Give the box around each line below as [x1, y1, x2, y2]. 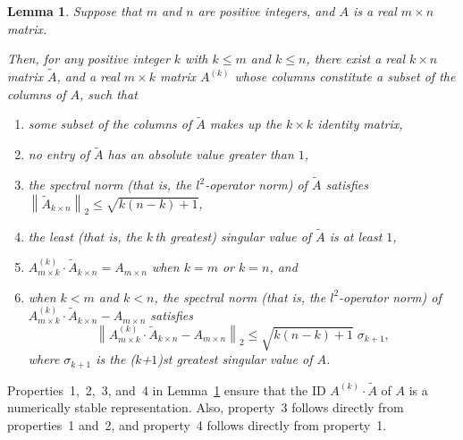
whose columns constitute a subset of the [234, 67, 456, 85]
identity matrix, [317, 114, 403, 133]
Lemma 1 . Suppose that [7, 2, 142, 20]
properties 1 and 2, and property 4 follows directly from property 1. [7, 416, 387, 435]
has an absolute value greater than [107, 145, 294, 164]
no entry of [28, 145, 89, 164]
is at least [329, 226, 383, 245]
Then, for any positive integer [7, 49, 170, 68]
